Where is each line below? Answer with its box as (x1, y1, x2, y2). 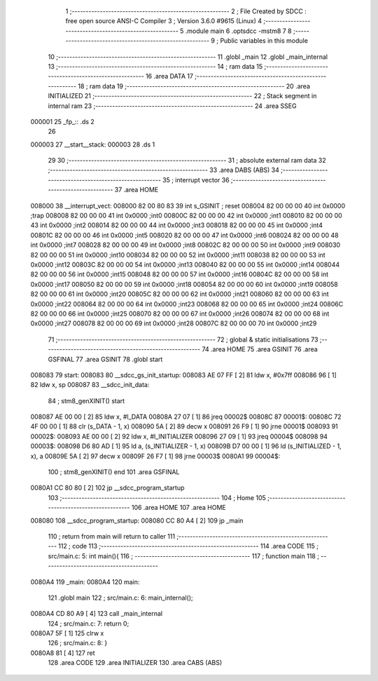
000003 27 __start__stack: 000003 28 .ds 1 (30, 140, 155, 149)
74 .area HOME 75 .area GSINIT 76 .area (202, 345, 318, 353)
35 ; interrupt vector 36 (162, 175, 230, 184)
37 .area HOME (114, 186, 159, 194)
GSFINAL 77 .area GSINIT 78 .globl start (48, 355, 163, 363)
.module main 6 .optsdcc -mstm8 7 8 (185, 27, 292, 35)
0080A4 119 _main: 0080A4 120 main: (30, 577, 140, 586)
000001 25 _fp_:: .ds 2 (30, 117, 94, 126)
